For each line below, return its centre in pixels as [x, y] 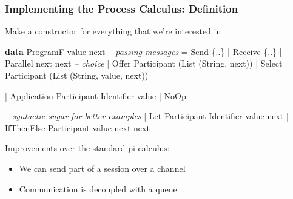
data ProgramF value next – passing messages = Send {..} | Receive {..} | [143, 51]
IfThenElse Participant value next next [77, 127]
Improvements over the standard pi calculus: [87, 148]
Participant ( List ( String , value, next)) [77, 75]
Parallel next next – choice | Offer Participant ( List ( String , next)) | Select [144, 63]
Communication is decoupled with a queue [98, 188]
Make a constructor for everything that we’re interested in [113, 31]
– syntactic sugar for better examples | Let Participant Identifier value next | [147, 116]
